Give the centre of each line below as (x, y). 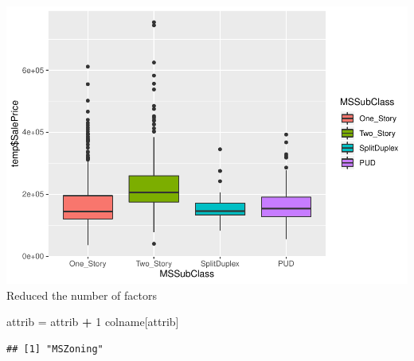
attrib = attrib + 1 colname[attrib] (93, 322)
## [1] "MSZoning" (55, 349)
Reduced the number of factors (82, 295)
